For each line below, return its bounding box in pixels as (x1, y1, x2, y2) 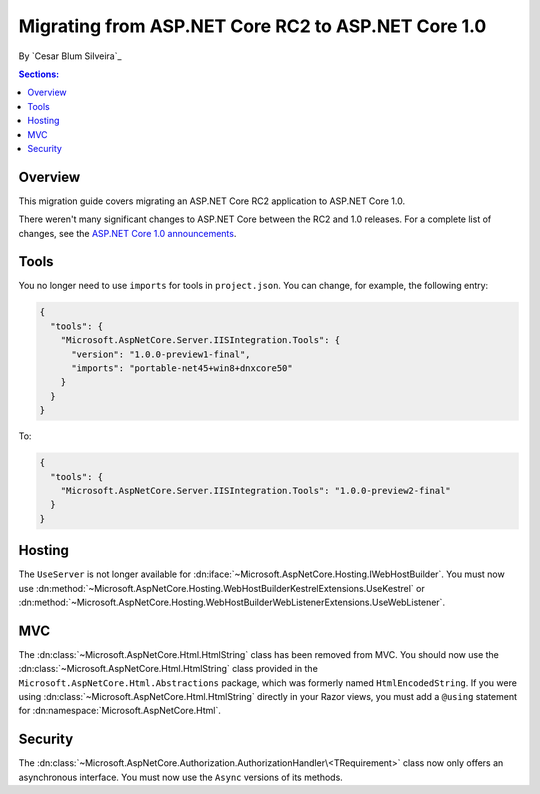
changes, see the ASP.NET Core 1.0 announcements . (18, 227, 237, 239)
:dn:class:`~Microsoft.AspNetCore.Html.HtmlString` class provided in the (18, 663, 319, 675)
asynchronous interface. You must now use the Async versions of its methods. (18, 771, 344, 783)
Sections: (18, 68, 60, 80)
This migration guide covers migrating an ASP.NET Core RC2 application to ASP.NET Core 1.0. (18, 195, 405, 207)
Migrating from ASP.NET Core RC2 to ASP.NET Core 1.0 (18, 15, 487, 37)
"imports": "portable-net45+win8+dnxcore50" (71, 363, 294, 374)
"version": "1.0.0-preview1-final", (71, 348, 251, 360)
